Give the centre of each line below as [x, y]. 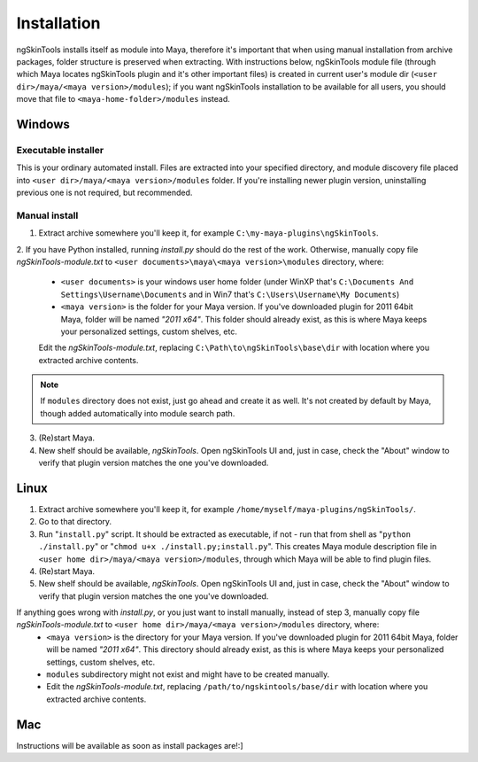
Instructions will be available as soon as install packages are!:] [130, 745]
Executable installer [60, 150]
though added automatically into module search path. [138, 413]
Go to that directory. [75, 522]
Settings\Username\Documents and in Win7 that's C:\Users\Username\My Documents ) [230, 294]
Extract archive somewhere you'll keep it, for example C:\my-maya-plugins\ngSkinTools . [209, 233]
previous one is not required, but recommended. [104, 193]
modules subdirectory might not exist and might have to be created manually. [188, 674]
